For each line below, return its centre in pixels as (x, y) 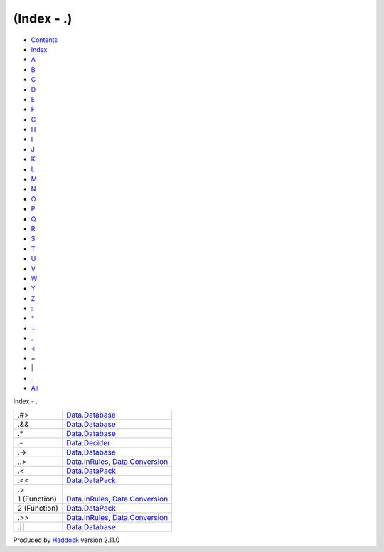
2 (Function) (38, 508)
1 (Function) (37, 499)
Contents (44, 40)
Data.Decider (88, 443)
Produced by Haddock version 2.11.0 (66, 540)
